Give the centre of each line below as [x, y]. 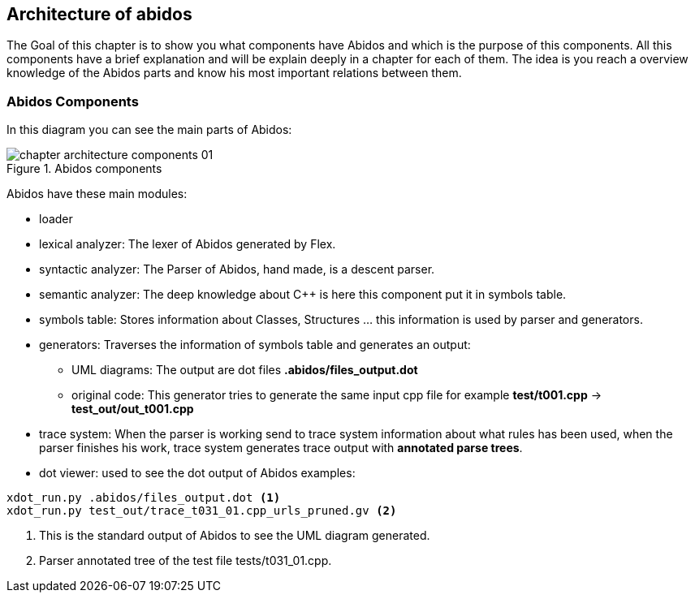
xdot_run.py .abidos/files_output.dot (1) [144, 498]
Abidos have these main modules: [97, 194]
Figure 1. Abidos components [84, 169]
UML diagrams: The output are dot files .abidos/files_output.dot [245, 370]
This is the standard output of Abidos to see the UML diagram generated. [235, 536]
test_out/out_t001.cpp [133, 409]
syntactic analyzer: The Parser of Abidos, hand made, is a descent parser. [237, 269]
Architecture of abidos [99, 14]
